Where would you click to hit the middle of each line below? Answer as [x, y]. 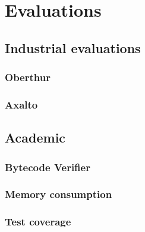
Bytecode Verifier [48, 167]
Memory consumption [59, 194]
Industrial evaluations [73, 47]
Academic [35, 137]
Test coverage [38, 222]
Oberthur [28, 77]
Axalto [21, 104]
